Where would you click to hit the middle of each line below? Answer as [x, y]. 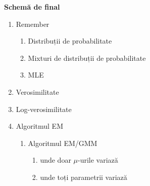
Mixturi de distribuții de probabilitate [87, 58]
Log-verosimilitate [44, 109]
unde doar [56, 160]
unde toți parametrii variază [84, 177]
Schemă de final [32, 7]
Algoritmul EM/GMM [63, 143]
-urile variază [98, 160]
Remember [33, 24]
